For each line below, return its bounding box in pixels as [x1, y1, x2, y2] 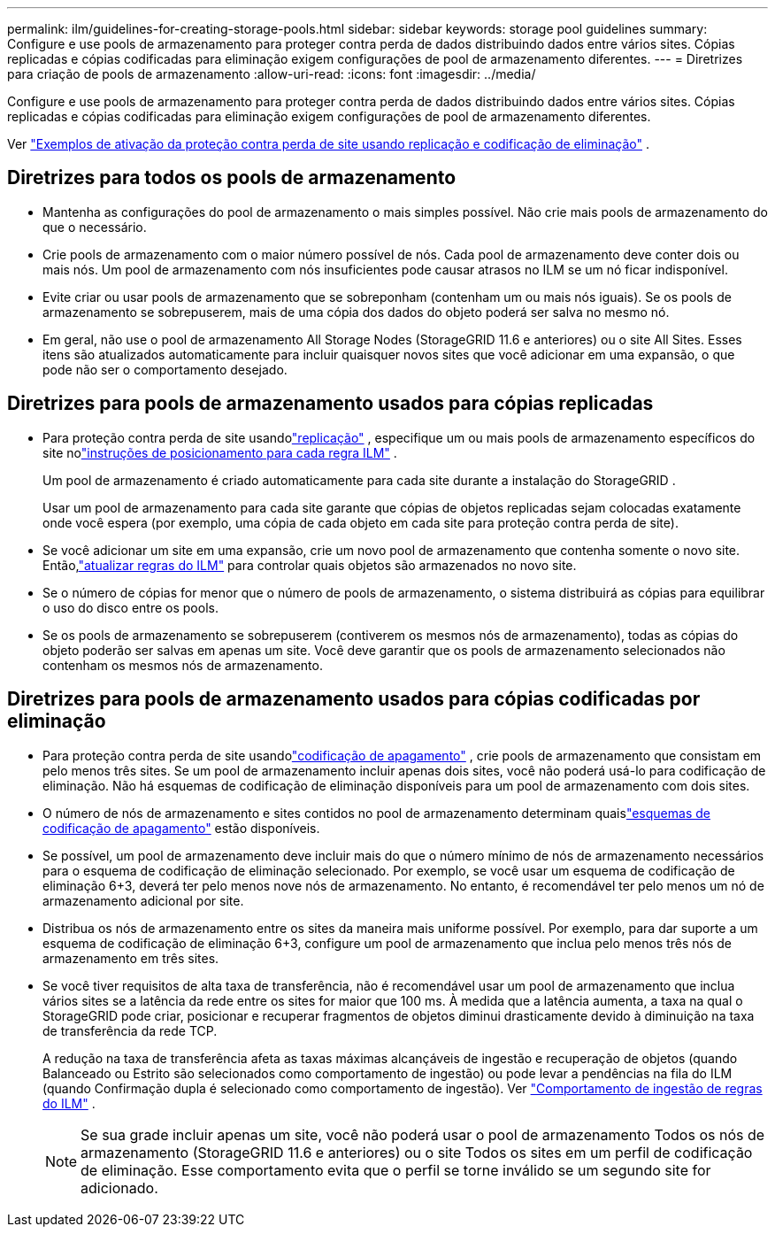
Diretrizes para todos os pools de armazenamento [7, 166, 457, 189]
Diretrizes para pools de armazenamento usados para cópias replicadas [7, 392, 654, 415]
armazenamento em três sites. [42, 950, 219, 966]
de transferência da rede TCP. [42, 1022, 218, 1038]
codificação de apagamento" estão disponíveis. [42, 820, 320, 836]
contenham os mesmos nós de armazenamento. [42, 657, 323, 673]
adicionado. [81, 1178, 158, 1197]
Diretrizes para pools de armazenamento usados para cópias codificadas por [7, 688, 701, 711]
